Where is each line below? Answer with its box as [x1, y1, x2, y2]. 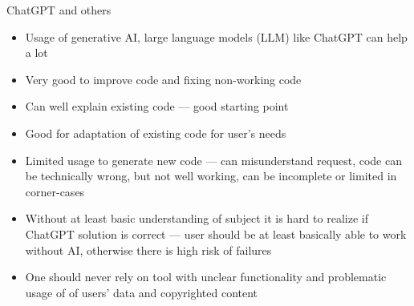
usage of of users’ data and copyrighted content [25, 284, 258, 300]
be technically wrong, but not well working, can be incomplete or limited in [25, 167, 397, 184]
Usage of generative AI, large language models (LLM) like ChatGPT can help [25, 28, 408, 45]
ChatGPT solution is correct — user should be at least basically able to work [25, 225, 407, 242]
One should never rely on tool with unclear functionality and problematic [25, 268, 387, 285]
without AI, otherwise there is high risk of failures [25, 241, 272, 258]
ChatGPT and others [6, 2, 112, 18]
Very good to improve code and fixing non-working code [25, 70, 302, 87]
